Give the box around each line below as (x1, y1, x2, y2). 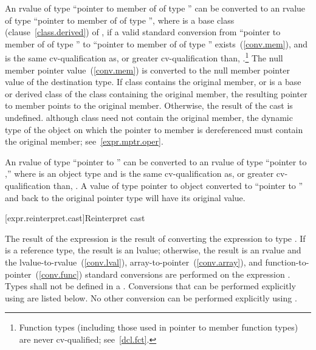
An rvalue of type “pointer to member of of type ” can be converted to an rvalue (5, 2, 306, 14)
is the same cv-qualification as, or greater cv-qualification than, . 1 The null (5, 50, 283, 64)
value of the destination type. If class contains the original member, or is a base (5, 75, 301, 88)
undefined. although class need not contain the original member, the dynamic (5, 111, 293, 123)
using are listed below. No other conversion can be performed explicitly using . (5, 291, 297, 304)
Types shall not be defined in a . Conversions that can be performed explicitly (5, 280, 296, 292)
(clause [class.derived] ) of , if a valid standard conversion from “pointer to (5, 26, 281, 38)
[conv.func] (39, 267, 79, 280)
